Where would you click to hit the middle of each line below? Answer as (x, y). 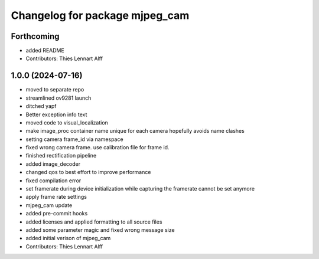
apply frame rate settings (56, 197)
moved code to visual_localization (67, 122)
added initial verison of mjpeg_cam (68, 238)
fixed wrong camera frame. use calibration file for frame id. (97, 147)
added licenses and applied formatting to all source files (94, 222)
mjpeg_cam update (49, 205)
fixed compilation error (53, 181)
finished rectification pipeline (61, 156)
